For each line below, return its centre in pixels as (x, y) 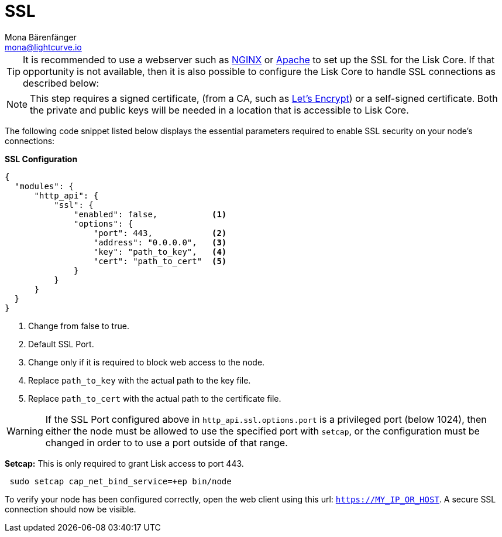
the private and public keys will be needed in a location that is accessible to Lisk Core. (219, 110)
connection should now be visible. (71, 509)
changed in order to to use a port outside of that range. (166, 442)
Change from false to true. (79, 326)
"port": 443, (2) (160, 233)
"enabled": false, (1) (150, 214)
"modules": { (44, 186)
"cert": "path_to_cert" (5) (160, 261)
